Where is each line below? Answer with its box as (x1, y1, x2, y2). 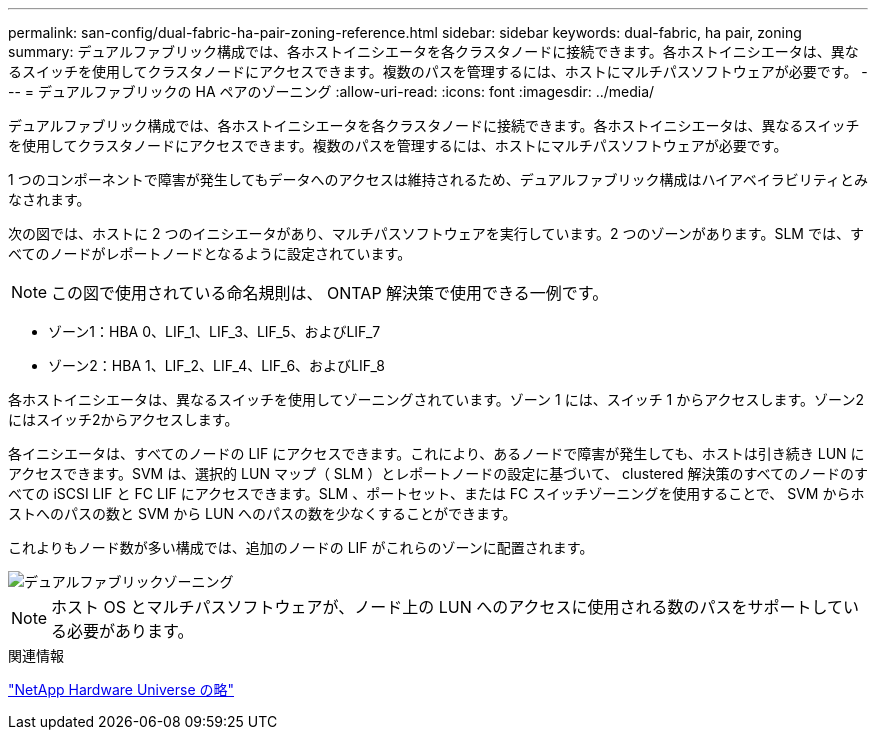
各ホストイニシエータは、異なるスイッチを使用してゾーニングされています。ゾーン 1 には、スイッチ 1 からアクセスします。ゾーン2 (8, 391, 864, 408)
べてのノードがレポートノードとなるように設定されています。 (8, 245, 412, 262)
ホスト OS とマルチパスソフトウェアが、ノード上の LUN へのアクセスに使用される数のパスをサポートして (51, 597, 843, 617)
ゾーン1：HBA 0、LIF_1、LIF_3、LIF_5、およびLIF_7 (48, 323, 381, 340)
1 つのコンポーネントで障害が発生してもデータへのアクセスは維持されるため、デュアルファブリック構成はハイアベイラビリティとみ (8, 171, 868, 188)
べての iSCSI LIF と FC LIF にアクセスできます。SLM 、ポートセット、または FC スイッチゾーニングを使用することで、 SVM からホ (8, 485, 865, 502)
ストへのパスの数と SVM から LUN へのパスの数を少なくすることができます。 (8, 505, 517, 522)
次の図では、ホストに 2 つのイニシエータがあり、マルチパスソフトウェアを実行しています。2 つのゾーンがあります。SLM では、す (8, 225, 864, 242)
